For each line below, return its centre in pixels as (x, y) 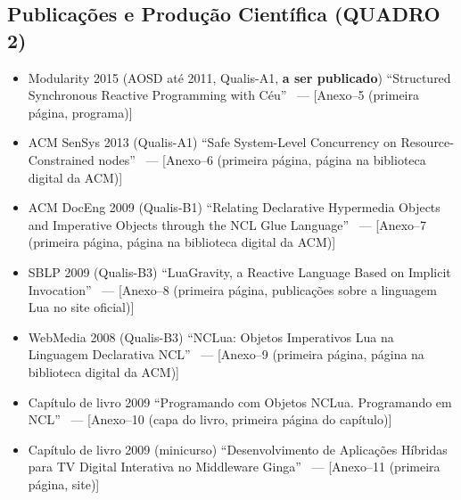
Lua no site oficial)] (81, 307)
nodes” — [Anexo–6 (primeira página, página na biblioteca (262, 159)
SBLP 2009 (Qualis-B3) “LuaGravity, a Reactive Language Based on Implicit (239, 271)
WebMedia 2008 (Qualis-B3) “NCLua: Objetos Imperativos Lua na (211, 336)
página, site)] (64, 484)
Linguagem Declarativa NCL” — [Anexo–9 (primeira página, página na (226, 354)
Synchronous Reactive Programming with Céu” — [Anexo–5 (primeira (223, 95)
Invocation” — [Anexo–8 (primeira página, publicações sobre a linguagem (232, 289)
